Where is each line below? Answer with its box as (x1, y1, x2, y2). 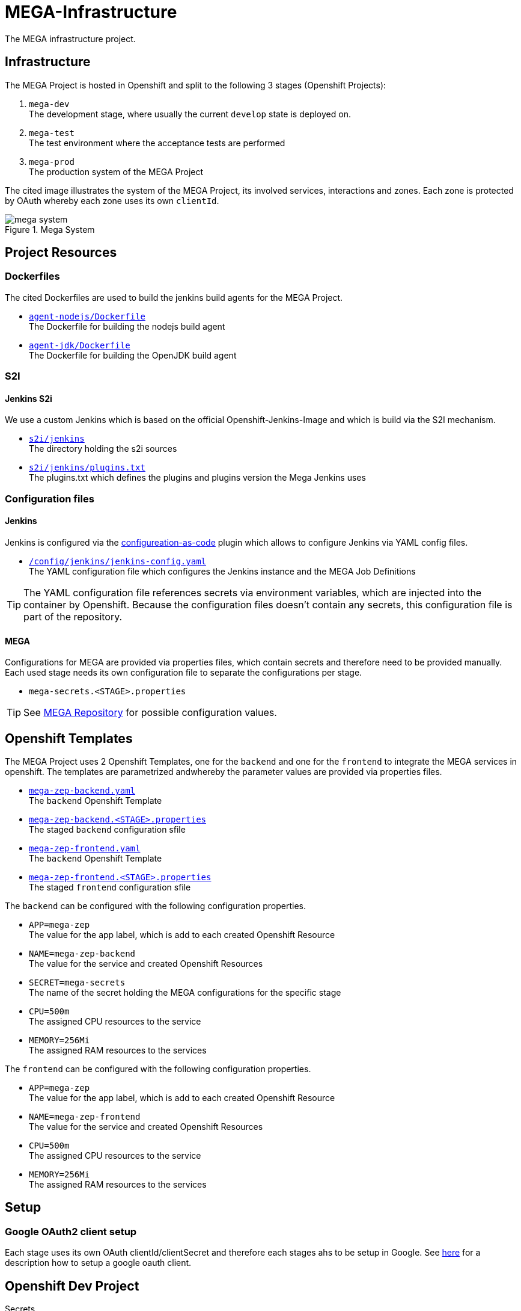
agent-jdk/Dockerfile (29, 340, 130, 350)
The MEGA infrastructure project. (5, 33, 136, 44)
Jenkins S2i (5, 393, 52, 404)
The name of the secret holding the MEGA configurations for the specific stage (29, 987, 341, 998)
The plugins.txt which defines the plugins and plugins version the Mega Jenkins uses (29, 472, 366, 483)
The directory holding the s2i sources (29, 443, 177, 454)
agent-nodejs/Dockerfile (29, 311, 145, 321)
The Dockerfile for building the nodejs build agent (29, 321, 225, 332)
